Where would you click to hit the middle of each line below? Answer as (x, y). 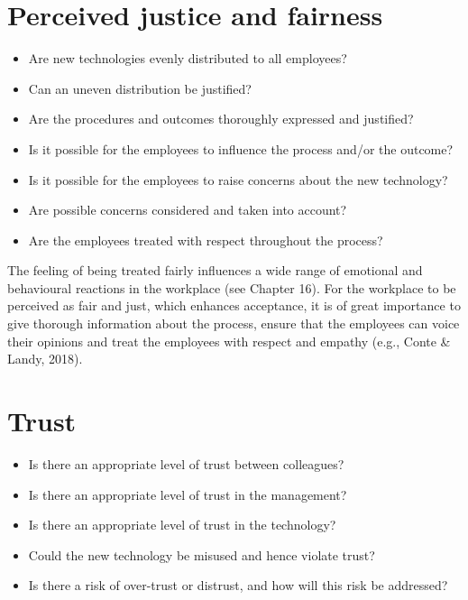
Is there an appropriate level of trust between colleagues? (186, 463)
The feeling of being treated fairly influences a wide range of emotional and (215, 270)
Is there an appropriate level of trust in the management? (188, 494)
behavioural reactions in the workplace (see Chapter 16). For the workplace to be (232, 287)
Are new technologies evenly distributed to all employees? (188, 58)
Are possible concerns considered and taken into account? (188, 210)
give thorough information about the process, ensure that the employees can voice (234, 323)
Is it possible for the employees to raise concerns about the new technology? (238, 179)
